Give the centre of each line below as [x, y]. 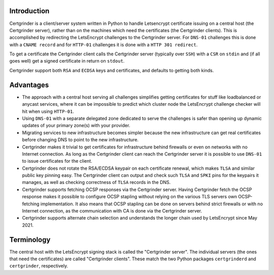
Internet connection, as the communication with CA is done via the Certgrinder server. [112, 211]
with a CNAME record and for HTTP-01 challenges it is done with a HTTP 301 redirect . [104, 44]
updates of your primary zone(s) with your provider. [76, 126]
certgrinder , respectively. [39, 266]
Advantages [29, 85]
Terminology [30, 240]
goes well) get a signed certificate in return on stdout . [67, 61]
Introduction [29, 11]
